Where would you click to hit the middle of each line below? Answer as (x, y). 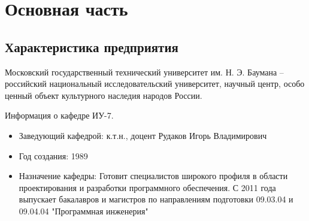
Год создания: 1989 (53, 155)
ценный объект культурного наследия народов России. (104, 95)
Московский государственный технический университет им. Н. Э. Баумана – (144, 72)
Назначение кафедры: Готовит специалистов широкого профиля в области (153, 176)
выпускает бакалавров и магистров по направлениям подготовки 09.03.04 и (156, 199)
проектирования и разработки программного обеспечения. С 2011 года (147, 187)
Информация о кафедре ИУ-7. (59, 115)
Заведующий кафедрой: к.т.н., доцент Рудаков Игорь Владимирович (143, 135)
